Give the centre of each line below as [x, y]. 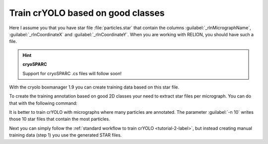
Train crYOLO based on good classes [87, 13]
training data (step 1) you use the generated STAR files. [66, 135]
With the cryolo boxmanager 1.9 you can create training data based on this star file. [94, 87]
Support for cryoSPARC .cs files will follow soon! [72, 73]
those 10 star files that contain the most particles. [60, 119]
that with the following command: [43, 103]
